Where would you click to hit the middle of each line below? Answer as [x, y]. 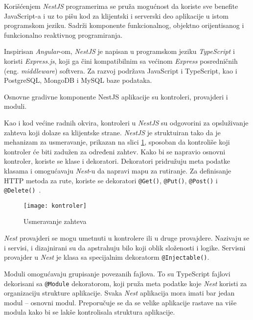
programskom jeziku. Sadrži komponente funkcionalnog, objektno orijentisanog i [124, 25]
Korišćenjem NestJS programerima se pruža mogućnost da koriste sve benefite [121, 6]
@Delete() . [23, 190]
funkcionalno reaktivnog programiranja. [63, 35]
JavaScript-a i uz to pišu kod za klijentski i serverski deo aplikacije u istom [116, 15]
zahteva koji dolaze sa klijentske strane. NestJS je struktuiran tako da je [112, 132]
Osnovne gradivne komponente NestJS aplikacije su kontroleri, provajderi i [116, 96]
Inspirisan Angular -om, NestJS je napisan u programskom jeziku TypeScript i [119, 51]
